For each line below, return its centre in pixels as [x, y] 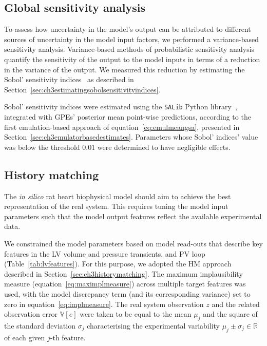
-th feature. [68, 337]
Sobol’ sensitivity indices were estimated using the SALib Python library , [121, 107]
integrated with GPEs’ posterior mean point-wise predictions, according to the [128, 117]
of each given [25, 337]
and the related [236, 304]
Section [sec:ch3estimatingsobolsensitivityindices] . [82, 89]
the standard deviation [40, 325]
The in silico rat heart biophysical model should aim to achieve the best [118, 196]
